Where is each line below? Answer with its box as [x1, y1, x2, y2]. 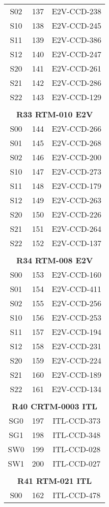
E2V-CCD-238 [52, 5, 102, 17]
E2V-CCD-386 [52, 34, 102, 45]
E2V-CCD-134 [52, 383, 102, 395]
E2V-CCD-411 [52, 283, 102, 294]
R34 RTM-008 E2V [16, 254, 93, 266]
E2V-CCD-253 [52, 312, 102, 323]
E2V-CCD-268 [52, 137, 102, 148]
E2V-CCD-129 [52, 91, 102, 103]
